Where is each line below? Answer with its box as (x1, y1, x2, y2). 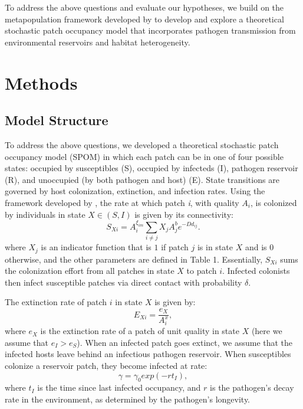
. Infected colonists (222, 264, 290, 277)
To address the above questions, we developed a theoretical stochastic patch (5, 138, 279, 150)
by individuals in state (5, 208, 85, 220)
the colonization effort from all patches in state (5, 264, 174, 277)
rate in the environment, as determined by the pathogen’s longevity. (5, 392, 251, 405)
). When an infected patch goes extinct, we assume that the (77, 336, 293, 348)
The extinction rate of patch (5, 296, 107, 308)
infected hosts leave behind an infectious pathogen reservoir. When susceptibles (5, 348, 291, 360)
